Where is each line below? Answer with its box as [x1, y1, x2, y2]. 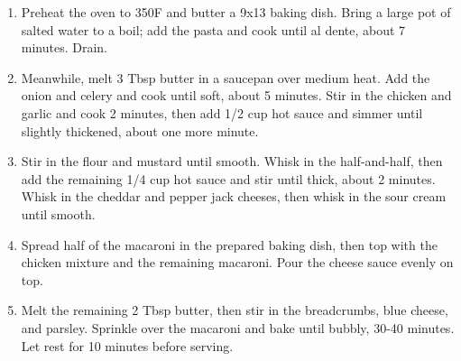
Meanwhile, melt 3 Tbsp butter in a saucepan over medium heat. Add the [21, 68, 430, 87]
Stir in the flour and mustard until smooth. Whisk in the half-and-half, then [21, 152, 443, 171]
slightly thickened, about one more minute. [21, 121, 259, 140]
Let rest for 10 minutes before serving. [21, 336, 234, 355]
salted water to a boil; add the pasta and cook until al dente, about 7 [21, 20, 406, 39]
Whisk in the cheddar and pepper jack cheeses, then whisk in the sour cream [21, 187, 447, 206]
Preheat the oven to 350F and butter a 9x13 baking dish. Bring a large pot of [21, 3, 451, 21]
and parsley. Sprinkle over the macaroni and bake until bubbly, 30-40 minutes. [21, 318, 455, 337]
